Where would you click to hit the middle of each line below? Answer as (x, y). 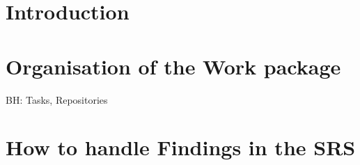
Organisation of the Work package (173, 66)
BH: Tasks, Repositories (57, 99)
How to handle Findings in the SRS (181, 147)
